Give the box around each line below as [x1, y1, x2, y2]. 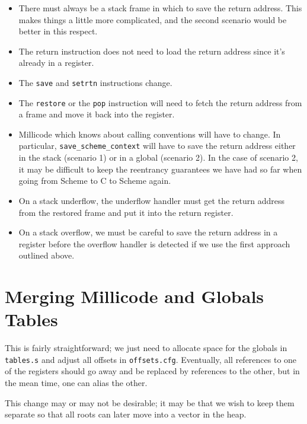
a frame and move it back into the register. [18, 108, 175, 120]
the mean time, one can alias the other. [5, 377, 148, 389]
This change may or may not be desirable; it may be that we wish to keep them [5, 396, 295, 409]
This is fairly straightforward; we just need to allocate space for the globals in [5, 342, 287, 354]
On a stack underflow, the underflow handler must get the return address [18, 194, 284, 206]
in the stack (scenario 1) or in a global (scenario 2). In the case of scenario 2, [18, 151, 298, 164]
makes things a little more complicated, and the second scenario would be [18, 13, 287, 25]
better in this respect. [18, 25, 98, 37]
